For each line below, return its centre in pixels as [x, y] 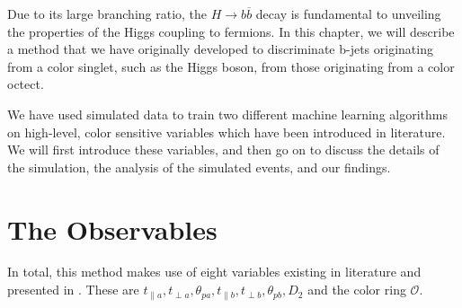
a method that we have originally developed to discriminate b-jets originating [220, 49]
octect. [26, 84]
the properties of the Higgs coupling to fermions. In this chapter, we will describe [231, 31]
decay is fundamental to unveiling [348, 13]
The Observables [112, 229]
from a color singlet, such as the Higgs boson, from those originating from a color [231, 66]
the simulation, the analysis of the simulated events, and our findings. [199, 167]
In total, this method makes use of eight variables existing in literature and [214, 272]
